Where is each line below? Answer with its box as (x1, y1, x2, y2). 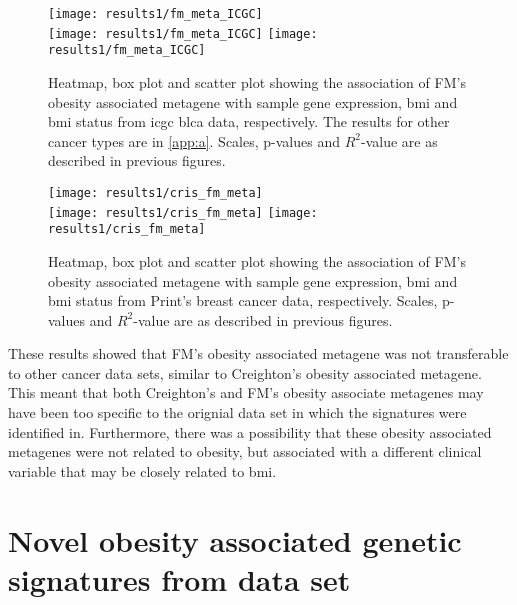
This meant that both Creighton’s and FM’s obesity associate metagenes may (8, 382, 484, 403)
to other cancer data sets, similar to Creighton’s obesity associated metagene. (8, 362, 482, 383)
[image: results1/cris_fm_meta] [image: (48, 205, 318, 220)
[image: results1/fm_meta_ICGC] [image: (48, 26, 318, 41)
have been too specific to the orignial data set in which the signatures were (8, 402, 467, 423)
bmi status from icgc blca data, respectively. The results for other (48, 111, 450, 132)
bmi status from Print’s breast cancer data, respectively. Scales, (48, 290, 438, 311)
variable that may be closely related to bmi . (8, 460, 277, 481)
